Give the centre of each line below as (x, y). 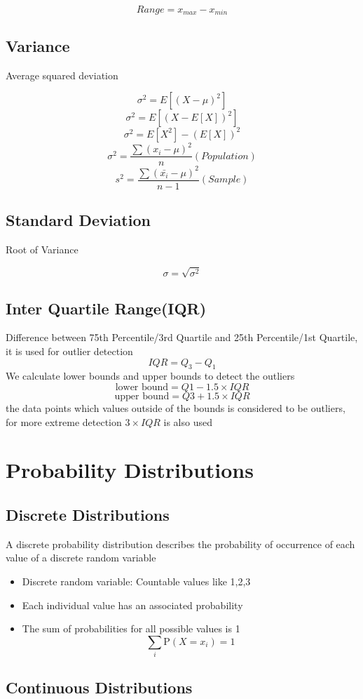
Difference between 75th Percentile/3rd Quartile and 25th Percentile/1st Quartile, (182, 337)
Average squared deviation (62, 75)
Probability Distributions (130, 470)
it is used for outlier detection (69, 351)
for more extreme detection (64, 421)
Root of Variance (42, 249)
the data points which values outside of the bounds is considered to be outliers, (176, 408)
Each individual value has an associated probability (132, 605)
